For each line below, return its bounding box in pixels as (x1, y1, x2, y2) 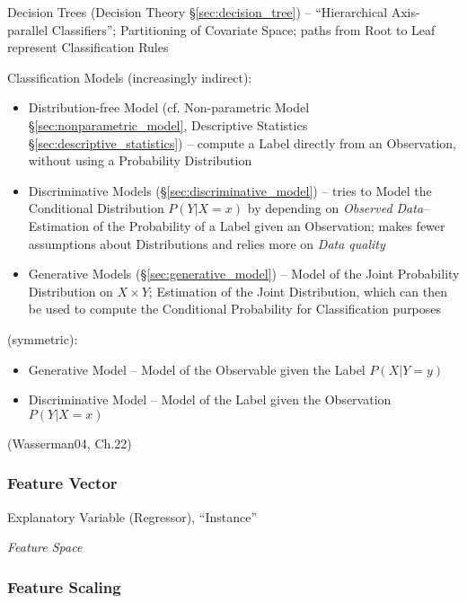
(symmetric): (7, 329, 78, 348)
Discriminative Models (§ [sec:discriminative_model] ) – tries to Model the (28, 181, 432, 200)
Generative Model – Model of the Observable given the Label (28, 359, 366, 378)
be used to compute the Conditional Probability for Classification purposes (28, 299, 442, 318)
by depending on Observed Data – (247, 199, 430, 217)
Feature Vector (7, 472, 118, 494)
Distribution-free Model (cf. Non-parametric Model (28, 98, 310, 117)
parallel (7, 20, 48, 39)
